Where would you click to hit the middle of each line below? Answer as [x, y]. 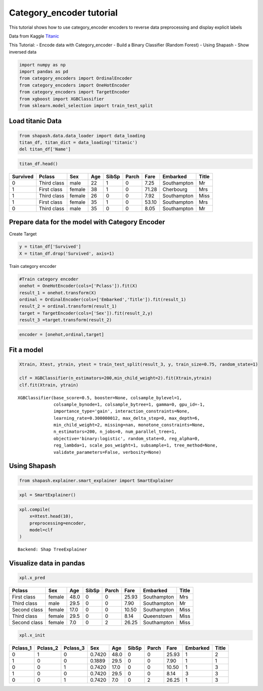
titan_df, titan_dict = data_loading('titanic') [78, 143]
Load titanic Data [35, 121]
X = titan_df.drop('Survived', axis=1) [67, 253]
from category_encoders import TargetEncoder [75, 92]
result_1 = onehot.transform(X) [58, 293]
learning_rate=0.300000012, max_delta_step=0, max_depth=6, [127, 418]
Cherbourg [175, 189]
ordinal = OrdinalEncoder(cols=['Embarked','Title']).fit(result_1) [103, 300]
